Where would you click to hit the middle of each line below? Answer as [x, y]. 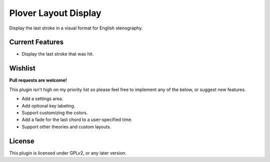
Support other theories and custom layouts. [66, 126]
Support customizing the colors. [55, 112]
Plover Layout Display [55, 13]
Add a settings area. [42, 99]
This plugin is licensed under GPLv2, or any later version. [68, 153]
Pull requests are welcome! [38, 80]
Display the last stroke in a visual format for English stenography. [76, 28]
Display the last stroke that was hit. [58, 54]
